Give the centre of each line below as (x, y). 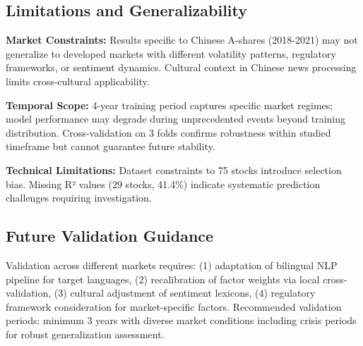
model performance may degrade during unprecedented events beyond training (176, 119)
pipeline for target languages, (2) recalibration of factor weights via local (163, 279)
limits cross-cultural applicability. (78, 81)
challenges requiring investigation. (79, 198)
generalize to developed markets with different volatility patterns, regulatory (171, 53)
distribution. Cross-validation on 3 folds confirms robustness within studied (168, 132)
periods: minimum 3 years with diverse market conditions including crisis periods (181, 320)
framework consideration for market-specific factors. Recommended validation (174, 306)
